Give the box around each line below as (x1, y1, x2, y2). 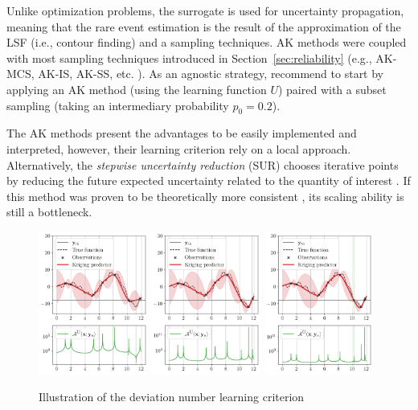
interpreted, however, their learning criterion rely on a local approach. (6, 140, 351, 157)
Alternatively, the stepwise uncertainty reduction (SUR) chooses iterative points (6, 156, 399, 173)
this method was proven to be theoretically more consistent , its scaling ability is (6, 187, 404, 204)
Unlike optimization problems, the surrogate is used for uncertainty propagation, (6, 2, 404, 18)
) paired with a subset (277, 80, 387, 97)
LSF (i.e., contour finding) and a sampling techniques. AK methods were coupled (6, 34, 407, 51)
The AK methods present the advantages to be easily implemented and (6, 125, 357, 141)
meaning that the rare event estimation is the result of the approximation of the (6, 18, 401, 35)
